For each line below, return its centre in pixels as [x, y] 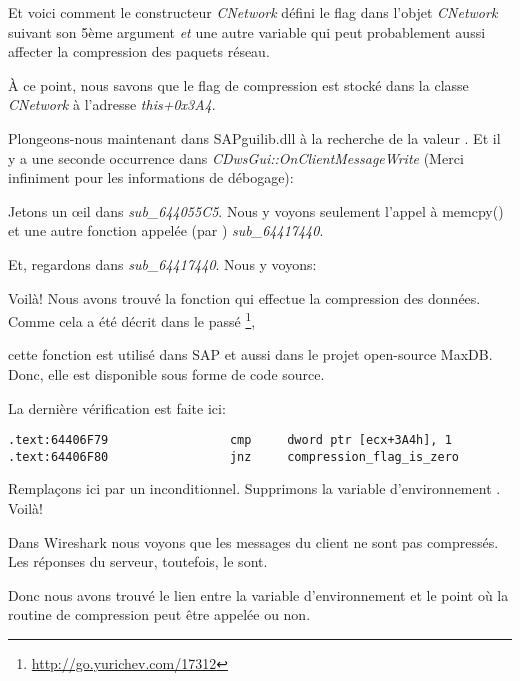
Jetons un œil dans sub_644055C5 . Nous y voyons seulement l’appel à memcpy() [256, 210]
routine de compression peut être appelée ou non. [159, 614]
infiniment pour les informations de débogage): [151, 177]
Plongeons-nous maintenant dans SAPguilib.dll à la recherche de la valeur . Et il [254, 137]
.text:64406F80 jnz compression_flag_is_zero [234, 456]
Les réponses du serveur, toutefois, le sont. [138, 561]
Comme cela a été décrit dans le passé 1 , [132, 319]
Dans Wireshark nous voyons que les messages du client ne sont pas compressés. [253, 541]
